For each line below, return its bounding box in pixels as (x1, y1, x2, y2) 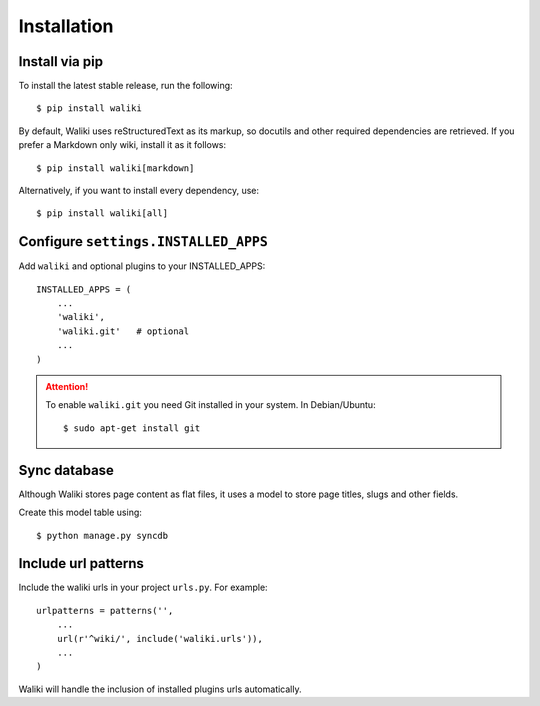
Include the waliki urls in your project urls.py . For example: (18, 581, 269, 594)
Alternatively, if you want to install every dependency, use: (18, 185, 260, 197)
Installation (18, 15, 114, 37)
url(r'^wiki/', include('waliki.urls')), (56, 633, 264, 644)
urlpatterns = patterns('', (36, 605, 174, 616)
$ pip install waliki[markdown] (36, 162, 195, 174)
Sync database (18, 461, 115, 479)
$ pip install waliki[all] (36, 208, 169, 219)
